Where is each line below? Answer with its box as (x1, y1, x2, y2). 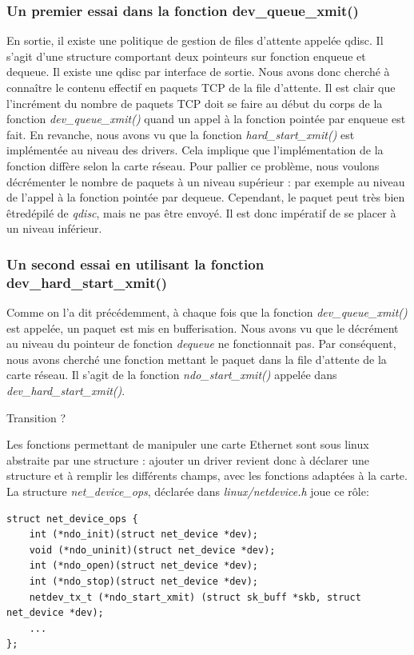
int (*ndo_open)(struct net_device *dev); (29, 560, 258, 572)
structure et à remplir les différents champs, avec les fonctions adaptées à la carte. (6, 467, 408, 484)
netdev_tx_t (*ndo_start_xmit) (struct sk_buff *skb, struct (29, 591, 361, 603)
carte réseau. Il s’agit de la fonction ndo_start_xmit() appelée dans (6, 366, 337, 383)
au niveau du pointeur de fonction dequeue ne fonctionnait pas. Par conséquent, (6, 335, 396, 352)
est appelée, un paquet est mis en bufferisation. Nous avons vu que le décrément (6, 319, 399, 336)
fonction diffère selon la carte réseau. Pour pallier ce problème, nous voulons (6, 157, 380, 174)
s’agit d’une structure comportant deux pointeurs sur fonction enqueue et (6, 47, 366, 64)
